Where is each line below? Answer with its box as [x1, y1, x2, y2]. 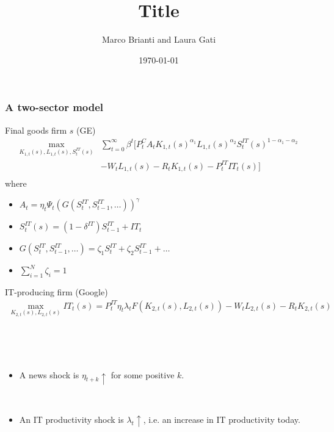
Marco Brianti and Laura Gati [101, 33, 216, 46]
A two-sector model [5, 99, 104, 115]
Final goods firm [5, 123, 67, 136]
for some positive [111, 368, 175, 381]
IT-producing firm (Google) [5, 286, 108, 298]
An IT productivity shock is [19, 413, 124, 426]
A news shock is [19, 368, 79, 381]
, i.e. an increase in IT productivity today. [143, 413, 300, 426]
